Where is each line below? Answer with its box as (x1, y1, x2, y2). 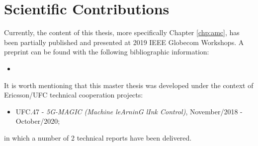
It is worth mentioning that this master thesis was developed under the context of (4, 80, 254, 90)
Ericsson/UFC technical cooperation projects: (4, 90, 143, 100)
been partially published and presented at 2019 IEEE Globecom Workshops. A (4, 37, 244, 47)
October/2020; (15, 116, 60, 126)
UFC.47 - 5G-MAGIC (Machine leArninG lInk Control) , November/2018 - (15, 106, 243, 116)
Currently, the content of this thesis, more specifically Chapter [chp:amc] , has (4, 27, 240, 38)
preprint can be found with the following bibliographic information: (4, 47, 209, 57)
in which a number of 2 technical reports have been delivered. (4, 132, 192, 143)
